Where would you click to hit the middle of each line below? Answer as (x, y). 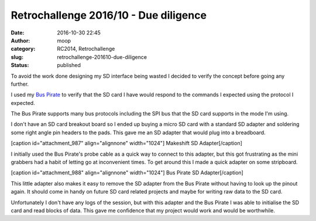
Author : (20, 40)
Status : (20, 65)
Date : (18, 33)
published (69, 65)
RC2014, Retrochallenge (86, 49)
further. (20, 84)
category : (23, 49)
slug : (17, 57)
